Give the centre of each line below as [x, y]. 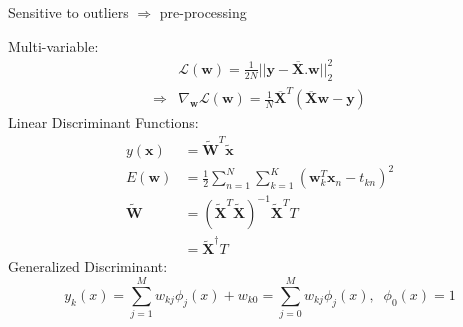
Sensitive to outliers [68, 12]
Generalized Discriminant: [88, 266]
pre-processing [203, 12]
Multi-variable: [53, 45]
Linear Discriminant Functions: [103, 122]
